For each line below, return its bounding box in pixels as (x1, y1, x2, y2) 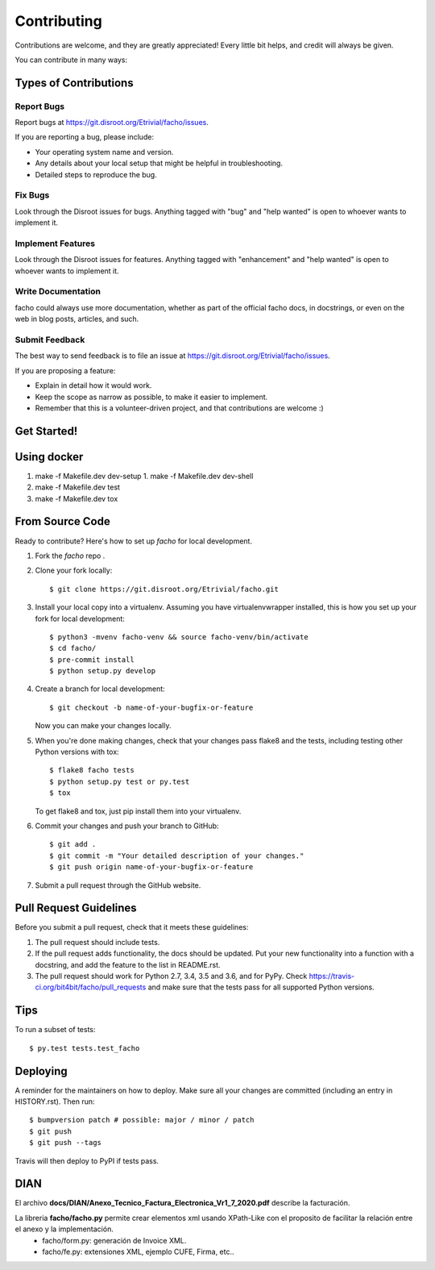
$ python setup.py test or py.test (49, 777, 190, 786)
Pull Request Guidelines (14, 901, 137, 915)
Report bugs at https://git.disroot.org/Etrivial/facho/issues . (14, 118, 209, 127)
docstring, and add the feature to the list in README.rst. (35, 960, 221, 969)
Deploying (14, 1064, 68, 1078)
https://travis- (309, 972, 355, 981)
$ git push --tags (29, 1138, 102, 1147)
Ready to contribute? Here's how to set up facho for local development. (14, 536, 253, 546)
